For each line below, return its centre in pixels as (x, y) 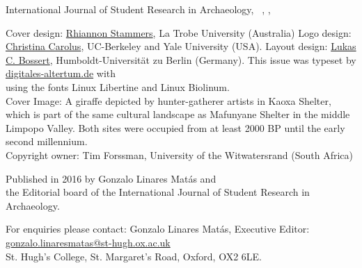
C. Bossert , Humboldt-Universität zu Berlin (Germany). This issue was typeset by (181, 59)
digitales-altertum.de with (61, 73)
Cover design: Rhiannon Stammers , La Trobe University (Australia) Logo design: (179, 32)
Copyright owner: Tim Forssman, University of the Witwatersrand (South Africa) (179, 154)
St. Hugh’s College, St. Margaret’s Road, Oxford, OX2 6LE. (134, 256)
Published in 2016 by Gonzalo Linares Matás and (111, 178)
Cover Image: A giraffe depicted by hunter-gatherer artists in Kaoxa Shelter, (168, 100)
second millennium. (47, 141)
